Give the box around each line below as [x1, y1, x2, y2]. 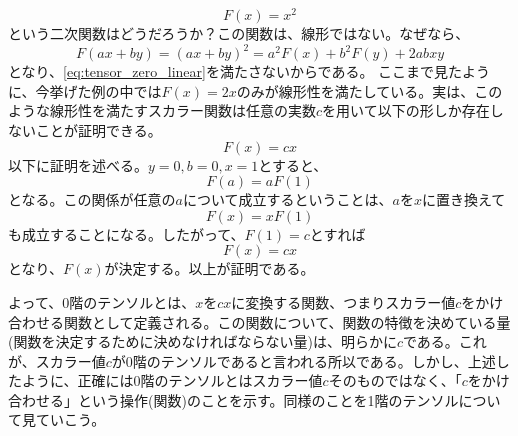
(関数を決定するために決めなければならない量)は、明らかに [8, 331, 397, 352]
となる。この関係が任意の [8, 189, 176, 210]
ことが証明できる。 [35, 119, 162, 140]
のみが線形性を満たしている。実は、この [236, 80, 503, 101]
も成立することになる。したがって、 [8, 223, 245, 244]
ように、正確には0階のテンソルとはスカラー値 [21, 370, 323, 391]
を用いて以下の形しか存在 [322, 100, 490, 121]
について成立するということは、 [183, 189, 393, 210]
